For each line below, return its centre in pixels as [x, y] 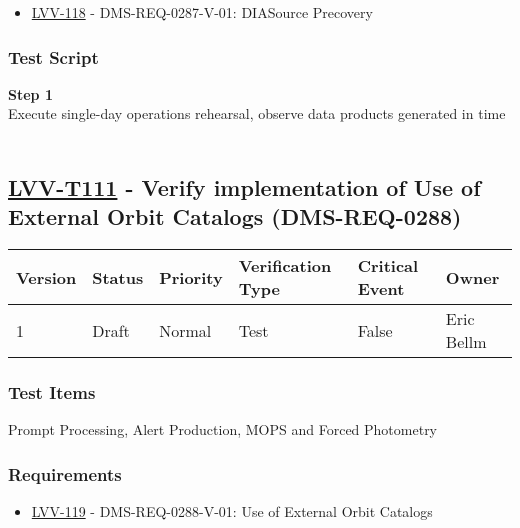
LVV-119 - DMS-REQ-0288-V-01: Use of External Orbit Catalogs [232, 511]
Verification [285, 266]
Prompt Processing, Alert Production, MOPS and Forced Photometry [223, 429]
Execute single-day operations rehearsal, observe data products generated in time [257, 113]
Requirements [65, 473]
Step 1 [30, 93]
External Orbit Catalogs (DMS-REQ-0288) [235, 216]
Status [118, 277]
